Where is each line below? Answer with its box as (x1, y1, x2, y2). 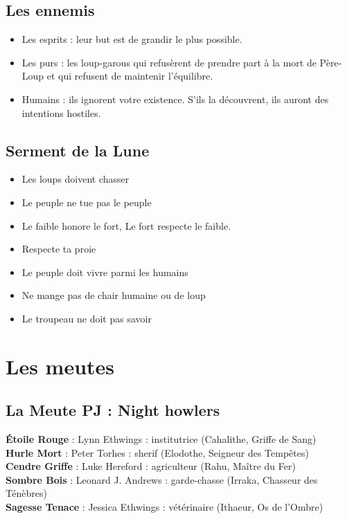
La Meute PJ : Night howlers (6, 399, 220, 421)
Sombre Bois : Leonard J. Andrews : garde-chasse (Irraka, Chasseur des (6, 472, 318, 486)
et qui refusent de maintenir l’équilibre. (46, 69, 213, 83)
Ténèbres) (6, 486, 47, 500)
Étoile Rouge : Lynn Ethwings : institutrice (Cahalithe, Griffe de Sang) (6, 432, 317, 446)
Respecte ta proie (21, 242, 96, 256)
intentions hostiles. (21, 105, 101, 120)
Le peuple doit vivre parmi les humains (21, 264, 188, 279)
